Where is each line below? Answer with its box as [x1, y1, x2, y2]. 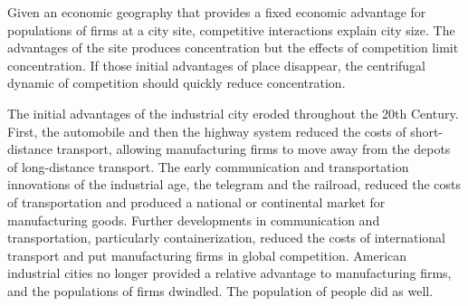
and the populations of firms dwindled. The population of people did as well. [7, 281, 434, 300]
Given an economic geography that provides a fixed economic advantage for [7, 3, 426, 21]
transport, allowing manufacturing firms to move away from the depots [56, 139, 451, 158]
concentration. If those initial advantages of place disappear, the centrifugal [7, 55, 425, 74]
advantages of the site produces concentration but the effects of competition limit [7, 38, 459, 57]
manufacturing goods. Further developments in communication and [7, 210, 380, 229]
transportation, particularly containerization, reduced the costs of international [7, 228, 445, 247]
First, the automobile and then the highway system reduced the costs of [7, 121, 406, 140]
